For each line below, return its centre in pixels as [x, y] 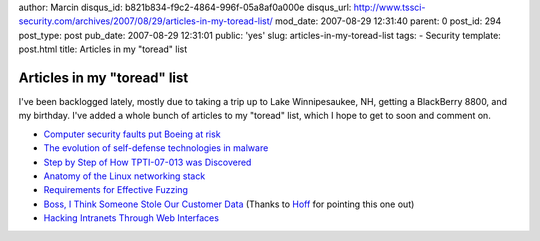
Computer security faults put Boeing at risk [132, 134]
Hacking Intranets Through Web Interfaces [131, 218]
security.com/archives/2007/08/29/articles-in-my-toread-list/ [146, 21]
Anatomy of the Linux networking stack [124, 176]
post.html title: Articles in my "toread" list [103, 49]
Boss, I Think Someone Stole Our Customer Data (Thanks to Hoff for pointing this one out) [229, 204]
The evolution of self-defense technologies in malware [156, 148]
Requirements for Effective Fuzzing [116, 190]
